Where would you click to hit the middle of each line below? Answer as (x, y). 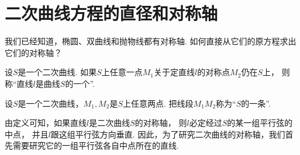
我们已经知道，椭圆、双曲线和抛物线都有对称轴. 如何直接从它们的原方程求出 (151, 41)
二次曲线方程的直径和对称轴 (111, 13)
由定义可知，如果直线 (46, 123)
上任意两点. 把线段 (158, 103)
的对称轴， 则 (161, 123)
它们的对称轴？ (33, 52)
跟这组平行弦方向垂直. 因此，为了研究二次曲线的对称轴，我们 (168, 134)
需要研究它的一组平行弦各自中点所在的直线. (96, 145)
